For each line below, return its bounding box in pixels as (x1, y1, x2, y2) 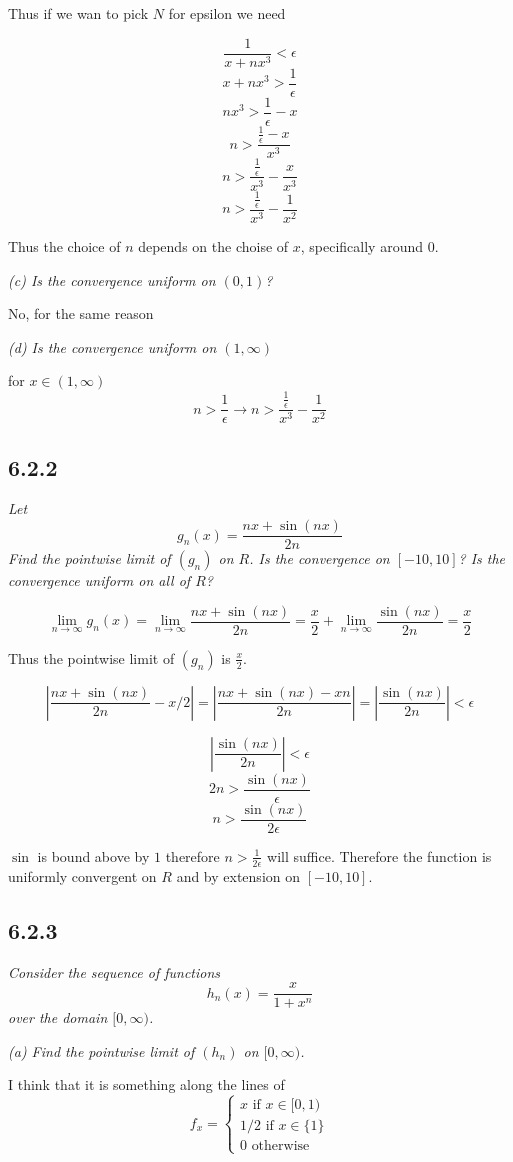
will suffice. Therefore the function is (267, 845, 492, 866)
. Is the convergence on (249, 548, 390, 569)
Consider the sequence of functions (8, 961, 221, 982)
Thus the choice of (8, 235, 121, 256)
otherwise (251, 1139, 310, 1154)
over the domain (8, 1007, 108, 1028)
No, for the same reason (8, 303, 154, 324)
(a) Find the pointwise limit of (8, 1040, 195, 1061)
